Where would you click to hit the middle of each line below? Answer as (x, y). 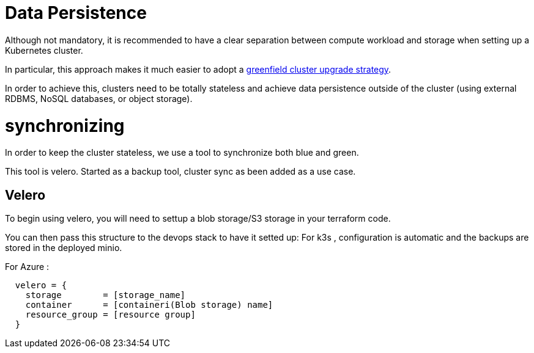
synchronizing (65, 126)
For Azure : (27, 267)
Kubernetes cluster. (44, 50)
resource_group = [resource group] (110, 315)
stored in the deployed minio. (64, 248)
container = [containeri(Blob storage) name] (149, 305)
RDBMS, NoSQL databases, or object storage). (99, 98)
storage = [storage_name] (106, 295)
